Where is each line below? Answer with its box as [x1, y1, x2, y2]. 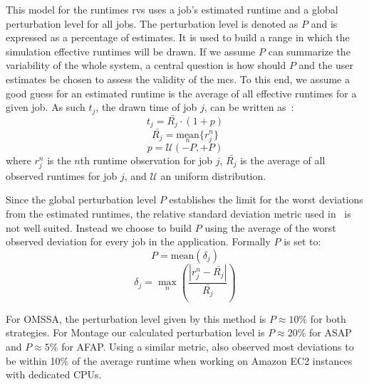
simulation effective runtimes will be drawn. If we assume [6, 43, 256, 58]
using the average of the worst [204, 220, 336, 235]
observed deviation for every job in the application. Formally [6, 234, 271, 249]
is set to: [284, 234, 321, 249]
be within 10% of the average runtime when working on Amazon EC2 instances [6, 353, 353, 368]
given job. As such [6, 100, 85, 114]
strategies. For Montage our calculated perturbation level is [6, 325, 265, 340]
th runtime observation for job [80, 152, 213, 167]
